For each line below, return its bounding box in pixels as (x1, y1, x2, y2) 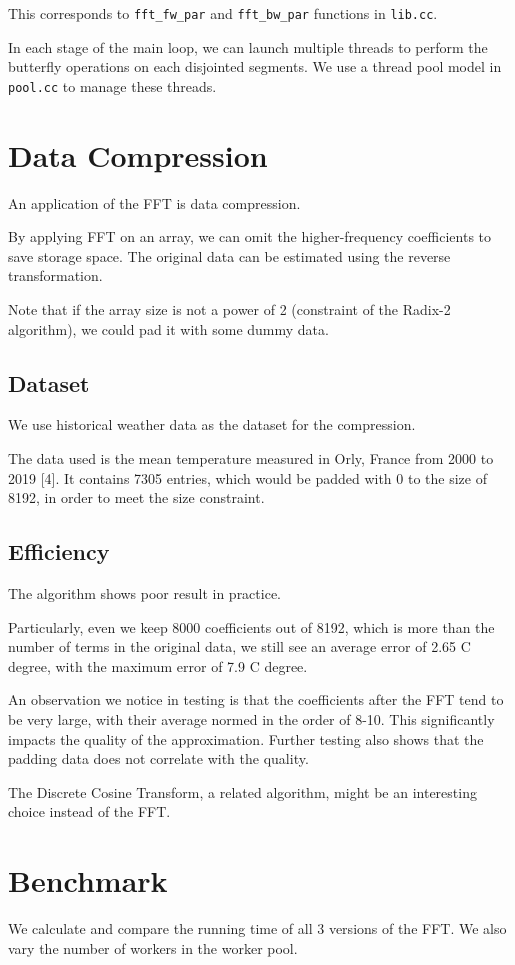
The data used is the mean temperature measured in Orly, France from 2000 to (8, 447, 494, 468)
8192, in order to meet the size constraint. (8, 487, 265, 508)
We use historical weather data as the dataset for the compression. (8, 414, 416, 435)
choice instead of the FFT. (8, 801, 171, 822)
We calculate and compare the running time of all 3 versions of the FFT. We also (8, 918, 507, 939)
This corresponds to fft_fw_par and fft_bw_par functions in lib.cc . (8, 3, 438, 23)
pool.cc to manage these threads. (8, 75, 217, 96)
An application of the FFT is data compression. (8, 192, 301, 213)
